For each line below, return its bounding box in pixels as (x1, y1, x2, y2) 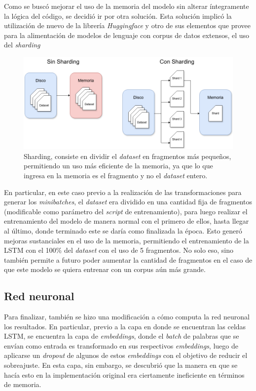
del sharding (4, 39, 40, 50)
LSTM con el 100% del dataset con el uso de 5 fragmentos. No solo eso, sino (4, 245, 234, 255)
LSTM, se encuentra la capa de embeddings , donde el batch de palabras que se (4, 331, 239, 341)
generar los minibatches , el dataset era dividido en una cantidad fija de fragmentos (4, 196, 252, 207)
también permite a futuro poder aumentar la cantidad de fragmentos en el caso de (4, 254, 253, 265)
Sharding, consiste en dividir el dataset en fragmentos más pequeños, (24, 151, 231, 161)
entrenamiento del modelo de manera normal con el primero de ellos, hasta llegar (4, 216, 249, 226)
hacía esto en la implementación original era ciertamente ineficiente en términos (4, 369, 245, 380)
